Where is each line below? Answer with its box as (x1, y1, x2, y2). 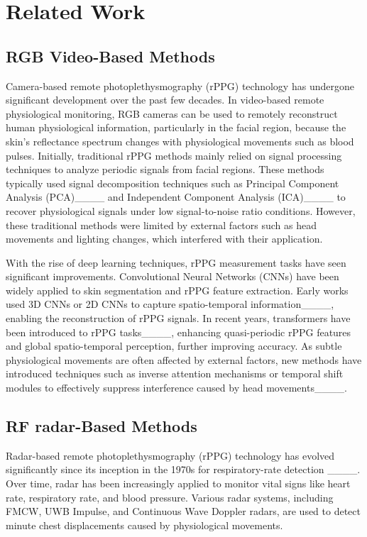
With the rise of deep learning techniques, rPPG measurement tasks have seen (6, 255, 346, 270)
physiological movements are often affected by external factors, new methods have (6, 352, 362, 367)
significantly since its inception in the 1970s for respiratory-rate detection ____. (6, 462, 361, 477)
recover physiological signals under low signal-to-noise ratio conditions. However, (6, 203, 356, 218)
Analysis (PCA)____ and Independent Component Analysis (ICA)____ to (6, 189, 346, 204)
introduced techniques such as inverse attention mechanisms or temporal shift (6, 366, 344, 381)
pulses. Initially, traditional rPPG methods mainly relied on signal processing (6, 148, 342, 162)
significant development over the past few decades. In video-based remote (6, 92, 324, 107)
